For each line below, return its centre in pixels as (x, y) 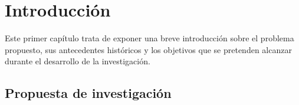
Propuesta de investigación (88, 93)
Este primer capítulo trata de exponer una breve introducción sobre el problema (149, 38)
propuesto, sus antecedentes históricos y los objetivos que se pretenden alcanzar (148, 49)
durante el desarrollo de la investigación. (78, 61)
